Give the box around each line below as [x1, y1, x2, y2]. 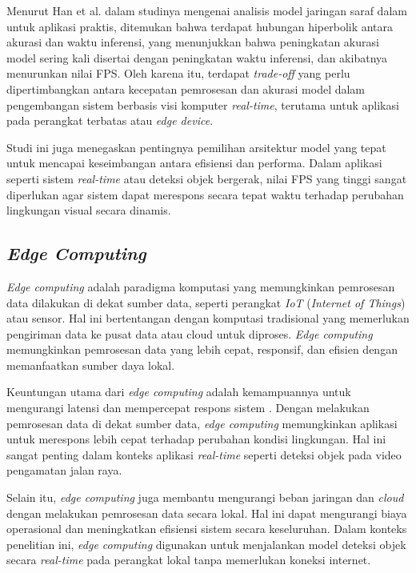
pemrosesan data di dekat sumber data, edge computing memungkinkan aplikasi [6, 415, 398, 431]
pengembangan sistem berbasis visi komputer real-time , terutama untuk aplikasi [6, 96, 399, 113]
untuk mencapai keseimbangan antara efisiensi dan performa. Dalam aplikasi [6, 154, 382, 171]
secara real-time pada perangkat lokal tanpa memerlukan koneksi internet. [6, 551, 371, 568]
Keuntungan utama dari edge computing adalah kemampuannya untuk [6, 383, 351, 400]
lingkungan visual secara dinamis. [6, 202, 171, 218]
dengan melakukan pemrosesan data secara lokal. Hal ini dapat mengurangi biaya [6, 504, 407, 521]
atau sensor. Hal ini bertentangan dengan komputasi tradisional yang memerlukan [6, 310, 410, 327]
